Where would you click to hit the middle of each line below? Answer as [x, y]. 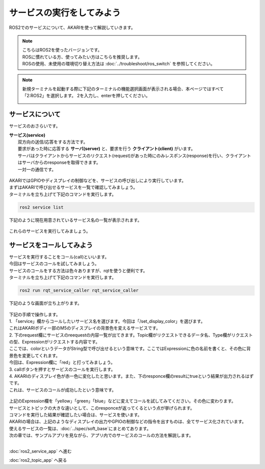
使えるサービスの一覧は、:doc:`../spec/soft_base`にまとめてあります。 [80, 428]
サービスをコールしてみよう [51, 245]
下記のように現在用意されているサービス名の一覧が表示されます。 [76, 220]
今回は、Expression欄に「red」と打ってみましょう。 [62, 363]
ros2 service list [41, 207]
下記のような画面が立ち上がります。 [45, 303]
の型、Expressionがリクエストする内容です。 [54, 342]
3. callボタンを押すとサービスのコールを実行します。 [62, 369]
